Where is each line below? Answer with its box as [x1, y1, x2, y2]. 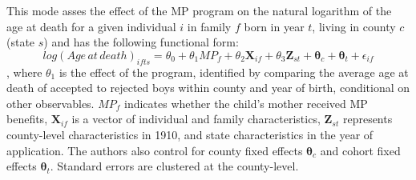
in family [187, 18, 232, 34]
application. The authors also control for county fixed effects [6, 142, 303, 158]
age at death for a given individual [6, 18, 176, 34]
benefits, [6, 110, 48, 127]
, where [6, 63, 42, 80]
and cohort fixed [320, 142, 401, 158]
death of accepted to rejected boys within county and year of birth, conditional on [6, 79, 410, 96]
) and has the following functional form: [43, 34, 239, 50]
